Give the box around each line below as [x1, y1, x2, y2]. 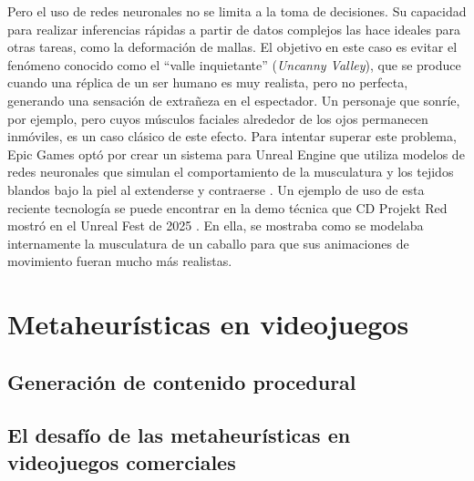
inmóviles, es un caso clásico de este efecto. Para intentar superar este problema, [7, 127, 457, 146]
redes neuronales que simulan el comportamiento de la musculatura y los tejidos [7, 162, 454, 181]
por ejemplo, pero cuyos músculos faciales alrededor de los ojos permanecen [7, 108, 428, 128]
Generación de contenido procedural [7, 367, 356, 395]
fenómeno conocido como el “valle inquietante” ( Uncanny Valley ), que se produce [7, 55, 461, 74]
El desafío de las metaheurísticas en [7, 421, 351, 449]
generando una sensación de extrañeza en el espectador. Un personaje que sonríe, [7, 90, 460, 109]
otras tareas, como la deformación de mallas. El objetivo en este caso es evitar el [7, 37, 458, 56]
